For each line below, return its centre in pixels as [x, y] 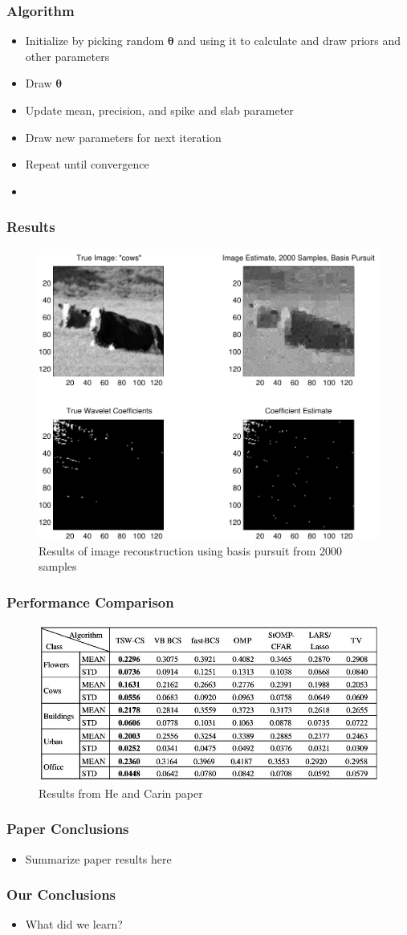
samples [58, 566]
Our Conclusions [61, 894]
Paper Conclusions [68, 829]
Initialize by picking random [95, 41]
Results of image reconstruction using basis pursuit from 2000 [191, 550]
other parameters [67, 56]
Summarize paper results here [98, 858]
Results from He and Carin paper [121, 793]
